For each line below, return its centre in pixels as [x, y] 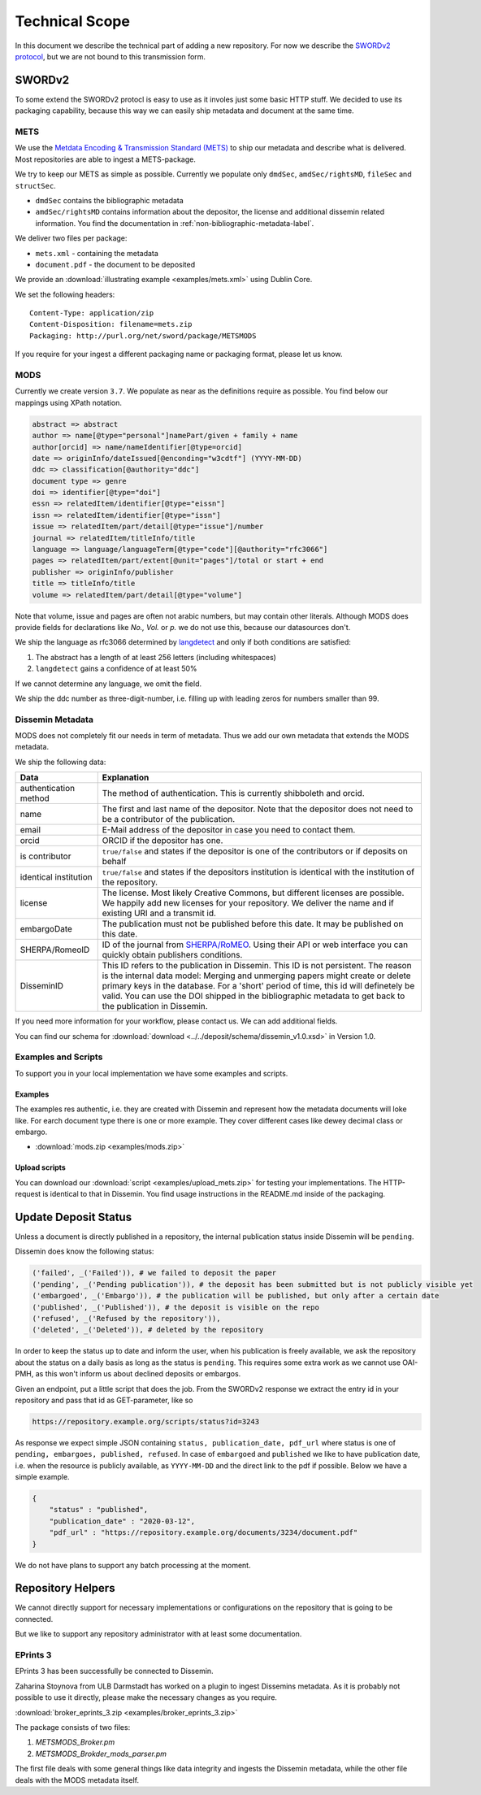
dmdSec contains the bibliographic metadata [110, 200]
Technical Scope [72, 21]
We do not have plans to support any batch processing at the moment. [133, 1565]
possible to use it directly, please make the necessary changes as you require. [146, 1697]
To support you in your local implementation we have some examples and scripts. [152, 1073]
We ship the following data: [61, 762]
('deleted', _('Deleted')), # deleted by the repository [148, 1330]
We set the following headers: [65, 294]
